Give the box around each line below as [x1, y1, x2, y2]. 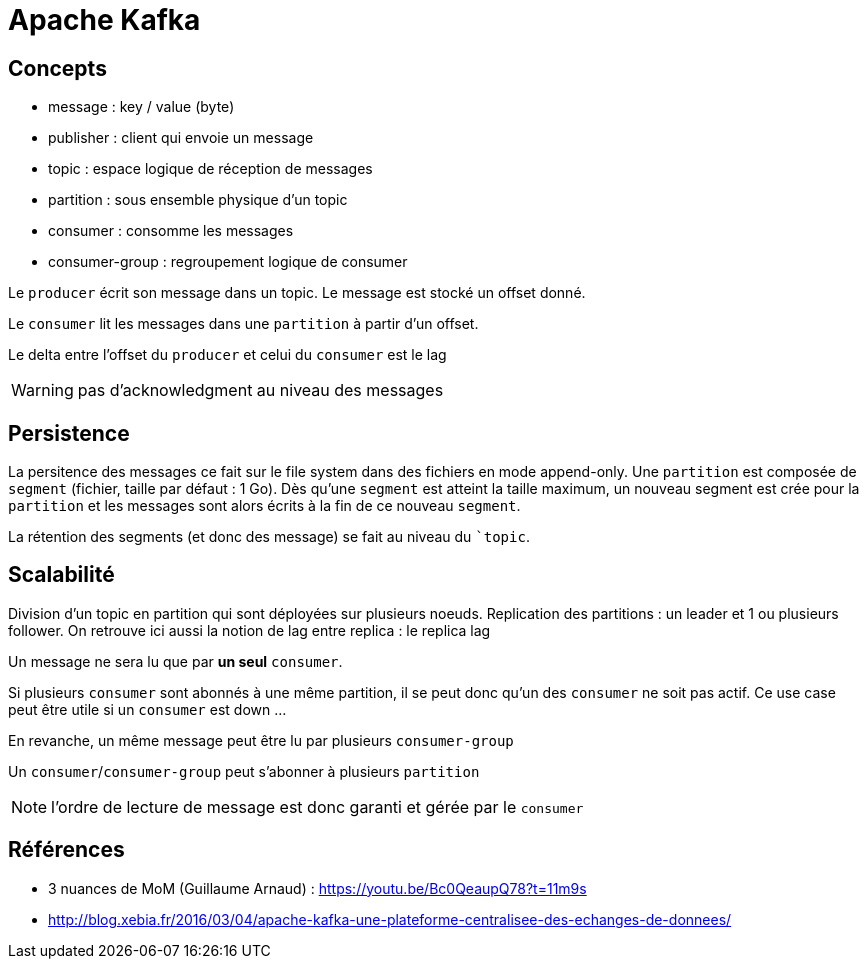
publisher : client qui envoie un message [48, 129, 314, 147]
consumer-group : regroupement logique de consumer [48, 253, 408, 271]
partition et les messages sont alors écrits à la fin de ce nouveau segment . [8, 497, 521, 515]
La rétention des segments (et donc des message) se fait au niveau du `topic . [8, 528, 530, 546]
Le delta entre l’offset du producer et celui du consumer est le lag [8, 346, 447, 364]
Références [8, 837, 125, 863]
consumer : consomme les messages [48, 222, 294, 240]
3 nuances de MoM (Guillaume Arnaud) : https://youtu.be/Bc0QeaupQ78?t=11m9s [48, 879, 587, 897]
